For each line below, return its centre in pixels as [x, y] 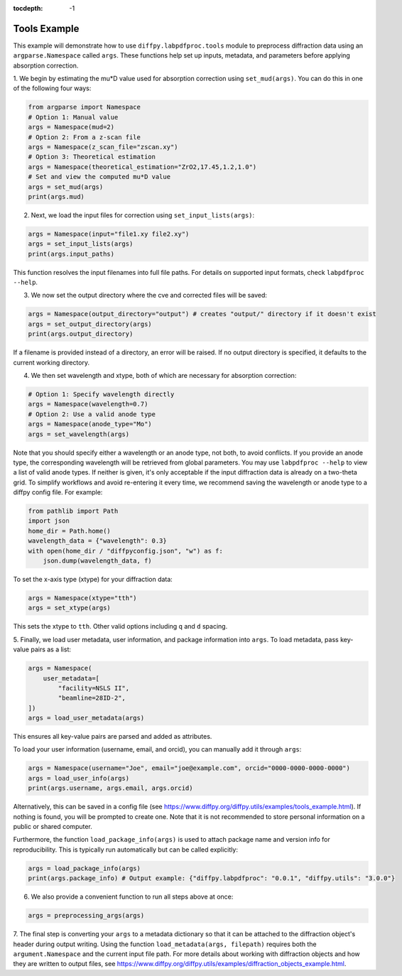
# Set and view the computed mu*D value [99, 177]
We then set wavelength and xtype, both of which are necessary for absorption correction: [164, 376]
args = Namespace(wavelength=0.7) [88, 404]
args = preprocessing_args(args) [86, 916]
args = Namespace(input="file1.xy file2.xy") [109, 234]
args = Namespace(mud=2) [71, 127]
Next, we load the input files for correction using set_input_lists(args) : [143, 215]
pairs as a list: [51, 649]
